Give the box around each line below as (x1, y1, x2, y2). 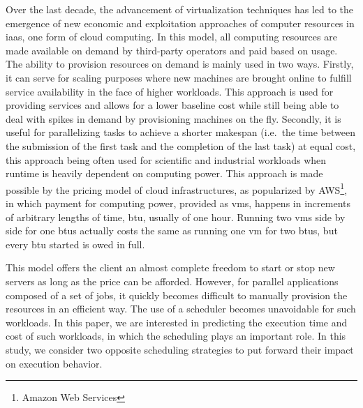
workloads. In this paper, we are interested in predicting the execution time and (6, 315, 348, 329)
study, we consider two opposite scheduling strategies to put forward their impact (6, 342, 354, 356)
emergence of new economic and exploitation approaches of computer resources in (6, 15, 355, 30)
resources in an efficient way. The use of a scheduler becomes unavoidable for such (6, 301, 356, 316)
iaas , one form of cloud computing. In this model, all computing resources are (6, 29, 337, 44)
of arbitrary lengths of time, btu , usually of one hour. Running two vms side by (6, 209, 346, 224)
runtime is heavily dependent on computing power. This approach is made (6, 166, 323, 181)
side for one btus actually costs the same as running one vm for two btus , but (6, 223, 338, 238)
